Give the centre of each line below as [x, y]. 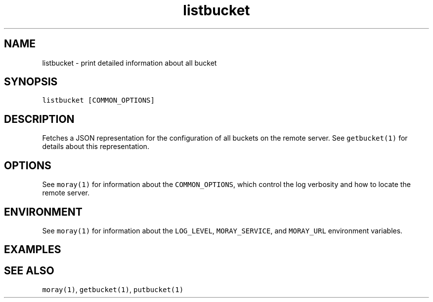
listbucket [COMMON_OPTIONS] [98, 100]
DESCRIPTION [39, 119]
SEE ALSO [29, 270]
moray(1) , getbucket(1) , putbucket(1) [113, 290]
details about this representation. [96, 147]
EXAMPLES [33, 250]
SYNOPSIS [31, 82]
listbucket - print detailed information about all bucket [130, 63]
